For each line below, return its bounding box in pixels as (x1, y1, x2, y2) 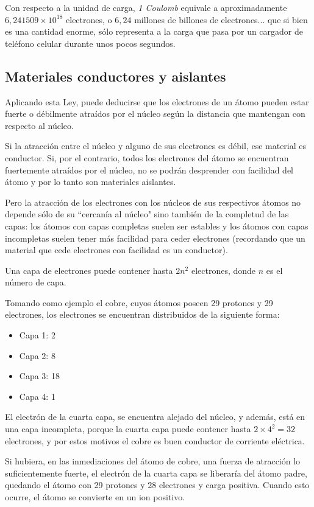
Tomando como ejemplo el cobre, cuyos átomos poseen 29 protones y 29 (5, 296, 273, 309)
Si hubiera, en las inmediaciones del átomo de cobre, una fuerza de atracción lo (5, 455, 301, 467)
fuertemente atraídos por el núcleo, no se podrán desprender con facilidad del (5, 163, 293, 176)
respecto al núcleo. (5, 119, 74, 131)
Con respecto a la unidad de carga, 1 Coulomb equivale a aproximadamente (5, 1, 287, 13)
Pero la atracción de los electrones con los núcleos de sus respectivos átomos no (5, 195, 301, 208)
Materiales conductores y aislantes (5, 66, 226, 85)
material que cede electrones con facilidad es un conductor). (5, 243, 228, 256)
